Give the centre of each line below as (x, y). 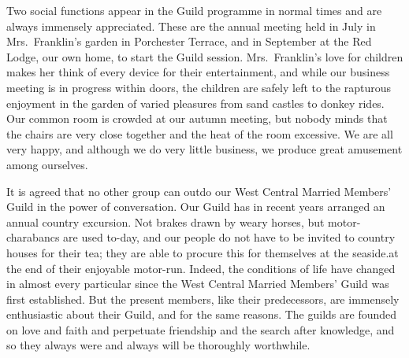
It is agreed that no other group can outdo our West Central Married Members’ (199, 191)
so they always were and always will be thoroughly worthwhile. (158, 345)
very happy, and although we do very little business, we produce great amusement (204, 149)
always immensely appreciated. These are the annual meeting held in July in (191, 26)
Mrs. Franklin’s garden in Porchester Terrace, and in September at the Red (189, 41)
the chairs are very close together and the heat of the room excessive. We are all (200, 133)
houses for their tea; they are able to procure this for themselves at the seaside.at (203, 252)
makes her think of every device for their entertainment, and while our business (198, 72)
